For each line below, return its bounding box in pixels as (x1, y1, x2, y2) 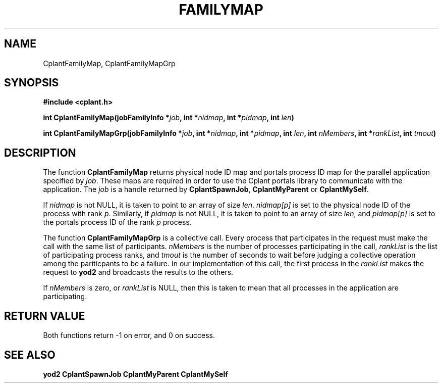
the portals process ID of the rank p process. (43, 218, 192, 227)
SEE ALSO (4, 348, 56, 361)
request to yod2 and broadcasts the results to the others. (43, 268, 234, 277)
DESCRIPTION (4, 146, 76, 159)
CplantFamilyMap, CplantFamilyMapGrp (43, 59, 176, 68)
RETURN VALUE (4, 309, 85, 322)
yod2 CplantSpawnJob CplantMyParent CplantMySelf (43, 369, 228, 378)
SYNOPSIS (4, 76, 59, 89)
